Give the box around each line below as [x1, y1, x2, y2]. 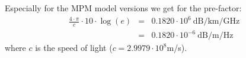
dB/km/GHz [193, 17, 240, 26]
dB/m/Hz [197, 31, 234, 40]
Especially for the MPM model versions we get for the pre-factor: [5, 2, 242, 14]
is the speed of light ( [35, 41, 113, 54]
